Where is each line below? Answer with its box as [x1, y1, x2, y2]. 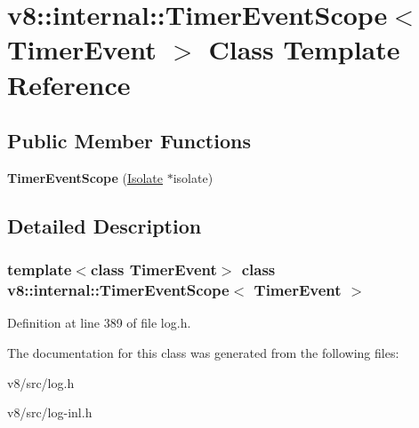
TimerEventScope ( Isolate [7, 168, 164, 186]
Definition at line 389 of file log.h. [7, 313, 191, 332]
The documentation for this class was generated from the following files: [7, 344, 399, 362]
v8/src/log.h [7, 373, 75, 392]
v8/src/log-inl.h [7, 403, 93, 422]
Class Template [208, 31, 400, 67]
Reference [7, 66, 131, 102]
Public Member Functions [7, 127, 251, 155]
